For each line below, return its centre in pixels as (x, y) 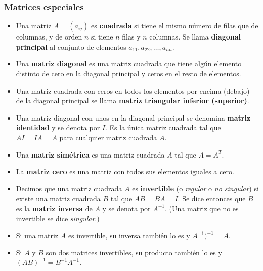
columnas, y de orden (49, 37)
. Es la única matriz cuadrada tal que (163, 127)
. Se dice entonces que (212, 198)
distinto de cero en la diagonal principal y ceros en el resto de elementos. (128, 73)
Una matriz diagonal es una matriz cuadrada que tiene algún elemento (129, 64)
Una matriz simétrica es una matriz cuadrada (90, 154)
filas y (131, 37)
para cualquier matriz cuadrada (108, 137)
